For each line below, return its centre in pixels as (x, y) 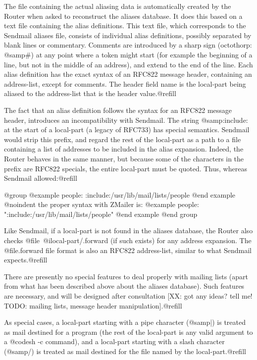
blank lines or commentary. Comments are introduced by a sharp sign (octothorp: (128, 45)
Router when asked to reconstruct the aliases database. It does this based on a (123, 16)
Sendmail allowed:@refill (41, 178)
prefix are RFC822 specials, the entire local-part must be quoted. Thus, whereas (126, 168)
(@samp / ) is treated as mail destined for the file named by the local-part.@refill (125, 351)
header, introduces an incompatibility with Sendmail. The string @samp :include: (126, 120)
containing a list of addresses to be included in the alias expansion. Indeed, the (124, 149)
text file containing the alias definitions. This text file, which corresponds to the (125, 26)
